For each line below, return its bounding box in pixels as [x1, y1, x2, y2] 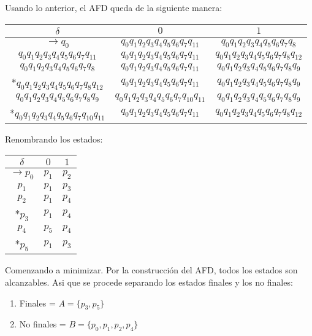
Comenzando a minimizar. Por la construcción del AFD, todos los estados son [5, 264, 298, 276]
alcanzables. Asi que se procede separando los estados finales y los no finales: [5, 276, 293, 289]
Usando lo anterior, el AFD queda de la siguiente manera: [5, 1, 223, 14]
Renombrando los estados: [5, 132, 103, 145]
